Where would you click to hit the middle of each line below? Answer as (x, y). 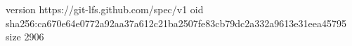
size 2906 (25, 37)
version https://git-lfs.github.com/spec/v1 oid (105, 9)
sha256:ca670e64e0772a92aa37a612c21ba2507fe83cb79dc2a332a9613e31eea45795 (176, 23)
